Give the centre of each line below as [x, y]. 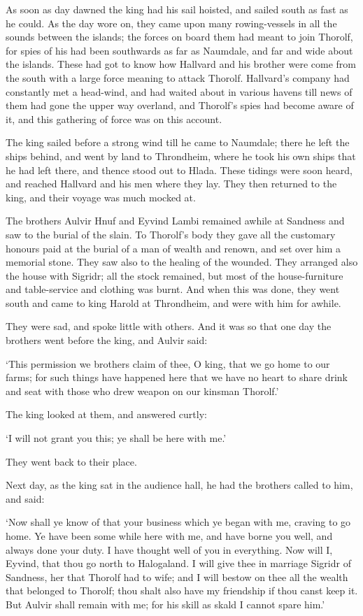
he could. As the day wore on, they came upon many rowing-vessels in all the [171, 23]
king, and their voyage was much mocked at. [101, 197]
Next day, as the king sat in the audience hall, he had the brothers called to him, [179, 485]
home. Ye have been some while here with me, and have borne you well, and [169, 536]
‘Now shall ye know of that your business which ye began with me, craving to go [178, 522]
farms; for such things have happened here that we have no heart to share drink [177, 377]
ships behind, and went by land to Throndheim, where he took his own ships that [181, 156]
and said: [25, 498]
